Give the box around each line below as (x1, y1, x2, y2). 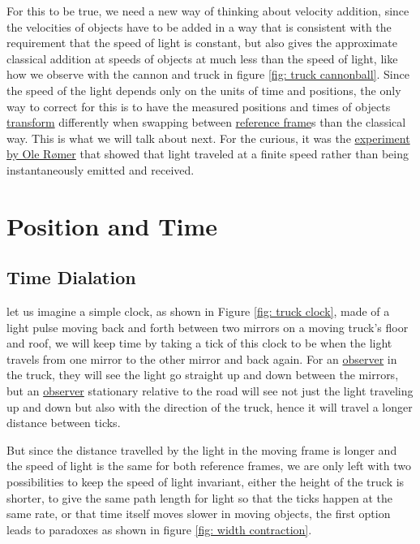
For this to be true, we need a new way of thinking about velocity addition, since (6, 2, 409, 19)
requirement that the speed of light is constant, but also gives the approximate (6, 34, 397, 51)
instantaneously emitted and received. (6, 161, 195, 178)
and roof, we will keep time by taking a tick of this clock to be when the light (6, 335, 392, 352)
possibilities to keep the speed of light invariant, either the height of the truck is (6, 473, 405, 490)
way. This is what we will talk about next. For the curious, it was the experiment (6, 129, 410, 146)
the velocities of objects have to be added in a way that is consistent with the (6, 18, 392, 35)
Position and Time (6, 209, 218, 242)
